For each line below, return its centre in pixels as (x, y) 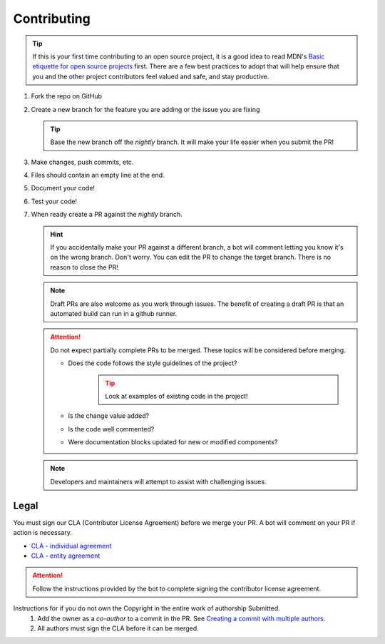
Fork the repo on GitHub (67, 96)
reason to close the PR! (84, 267)
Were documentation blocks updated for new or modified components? (173, 442)
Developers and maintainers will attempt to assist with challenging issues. (158, 481)
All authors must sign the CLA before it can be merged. (118, 628)
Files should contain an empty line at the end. (98, 175)
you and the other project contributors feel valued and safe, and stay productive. (151, 76)
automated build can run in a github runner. (114, 313)
